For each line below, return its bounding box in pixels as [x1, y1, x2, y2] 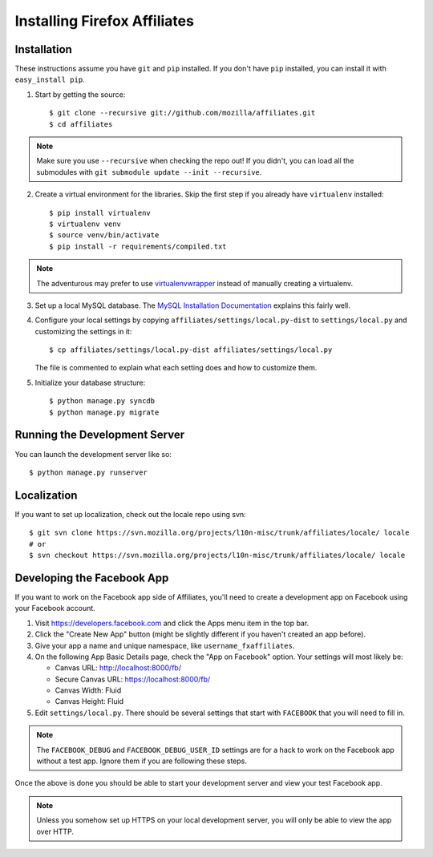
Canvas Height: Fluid [55, 697, 124, 706]
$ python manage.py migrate [49, 407, 160, 417]
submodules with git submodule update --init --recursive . [36, 167, 262, 176]
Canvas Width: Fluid [55, 685, 122, 695]
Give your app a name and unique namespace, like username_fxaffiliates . [34, 641, 295, 650]
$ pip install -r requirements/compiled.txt [49, 241, 228, 251]
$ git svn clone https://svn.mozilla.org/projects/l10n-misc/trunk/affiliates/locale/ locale [29, 528, 410, 537]
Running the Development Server [14, 428, 184, 442]
